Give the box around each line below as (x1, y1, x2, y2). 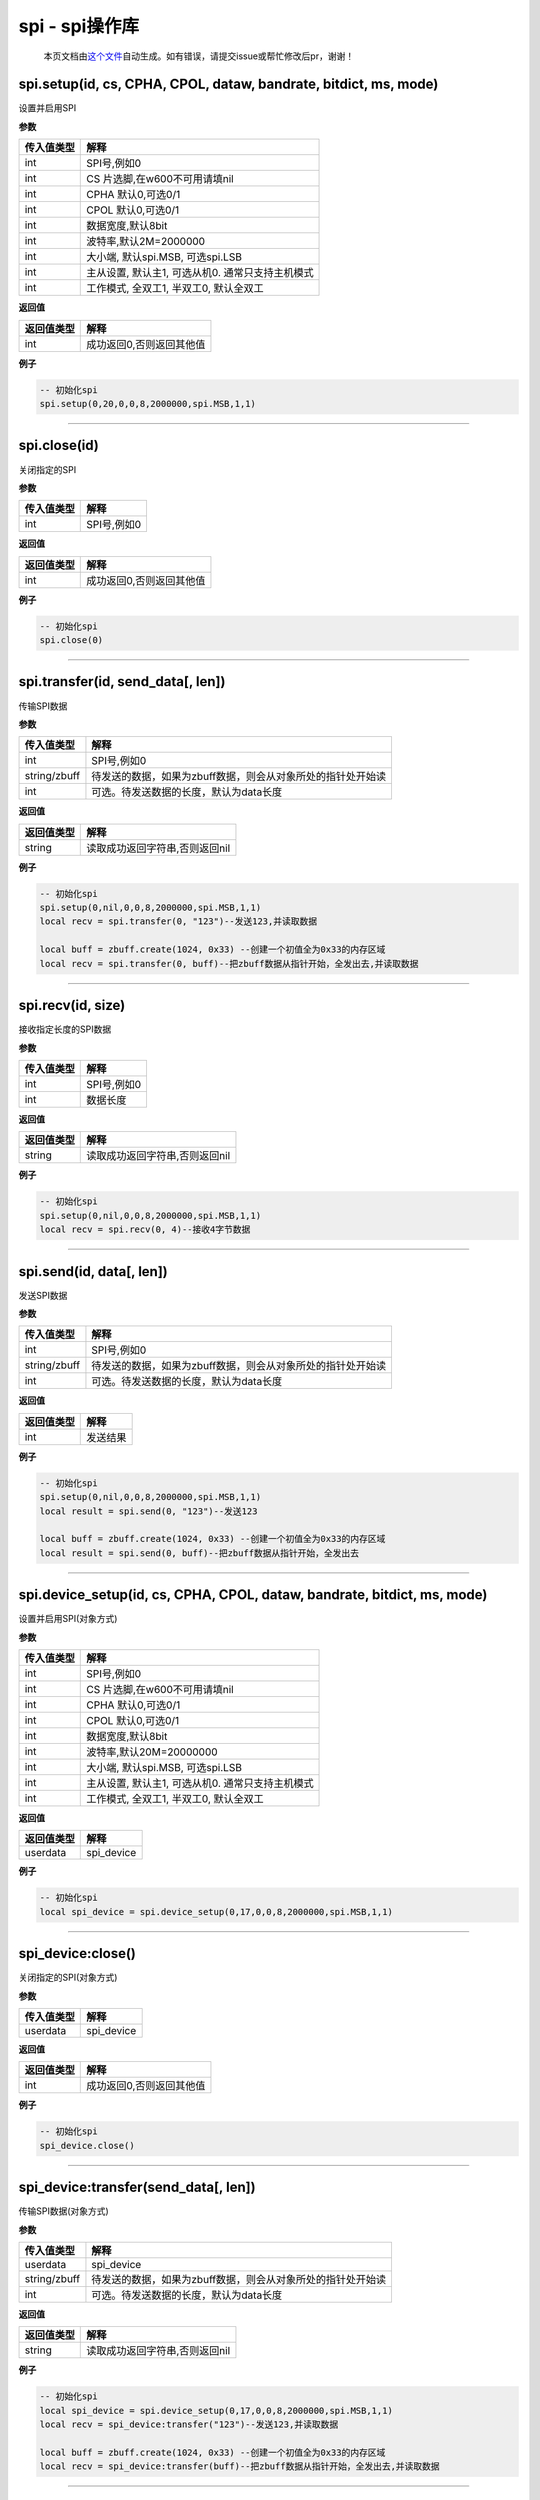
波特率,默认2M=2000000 (86, 235, 205, 249)
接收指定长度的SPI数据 (18, 1023, 112, 1035)
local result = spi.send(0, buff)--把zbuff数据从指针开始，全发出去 (39, 1547, 360, 1559)
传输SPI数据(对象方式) (18, 2205, 109, 2217)
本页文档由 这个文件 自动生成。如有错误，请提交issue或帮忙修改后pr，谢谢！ (43, 50, 355, 62)
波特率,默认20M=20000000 (86, 1745, 219, 1759)
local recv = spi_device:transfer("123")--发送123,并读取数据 (39, 2419, 339, 2430)
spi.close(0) (39, 635, 104, 646)
